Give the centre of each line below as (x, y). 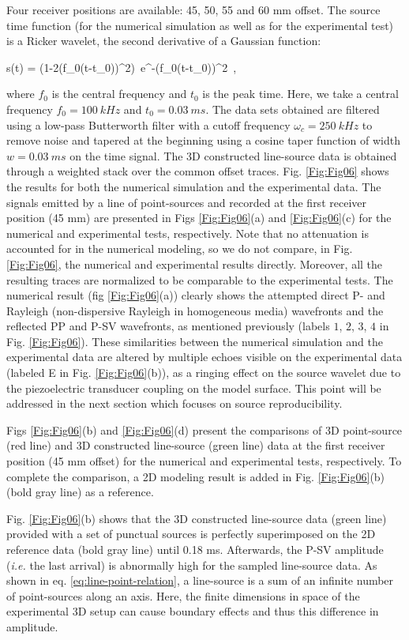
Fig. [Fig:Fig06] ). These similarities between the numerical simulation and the (195, 341)
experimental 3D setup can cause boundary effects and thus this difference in (193, 611)
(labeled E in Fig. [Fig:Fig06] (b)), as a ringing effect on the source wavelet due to (204, 373)
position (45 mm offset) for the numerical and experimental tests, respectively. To (204, 461)
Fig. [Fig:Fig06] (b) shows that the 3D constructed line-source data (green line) (197, 518)
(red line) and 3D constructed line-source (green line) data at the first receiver (196, 445)
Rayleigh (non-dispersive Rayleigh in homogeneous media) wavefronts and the (195, 310)
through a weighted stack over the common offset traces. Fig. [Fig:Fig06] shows (198, 171)
